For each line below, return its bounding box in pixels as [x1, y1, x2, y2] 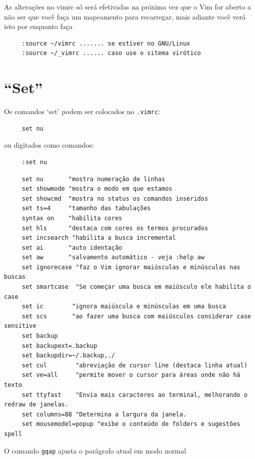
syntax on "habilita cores [21, 214, 122, 222]
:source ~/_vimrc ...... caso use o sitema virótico [21, 50, 201, 57]
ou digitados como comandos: [4, 140, 94, 150]
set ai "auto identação [21, 244, 122, 251]
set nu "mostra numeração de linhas [21, 175, 165, 183]
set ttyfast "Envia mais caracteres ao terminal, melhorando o [21, 391, 247, 398]
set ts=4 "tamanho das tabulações [21, 205, 151, 212]
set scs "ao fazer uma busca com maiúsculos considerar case [21, 312, 251, 320]
